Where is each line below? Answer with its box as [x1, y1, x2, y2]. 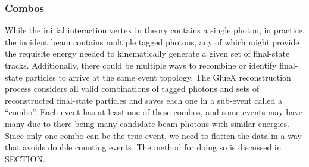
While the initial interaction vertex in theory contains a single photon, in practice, [5, 24, 305, 36]
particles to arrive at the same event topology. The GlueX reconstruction [25, 70, 291, 83]
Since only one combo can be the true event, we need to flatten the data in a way [5, 129, 302, 141]
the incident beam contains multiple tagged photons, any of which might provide [5, 35, 299, 48]
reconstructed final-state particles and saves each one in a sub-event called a [5, 94, 283, 106]
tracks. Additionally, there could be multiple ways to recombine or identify [5, 59, 277, 71]
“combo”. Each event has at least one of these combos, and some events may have [5, 106, 302, 118]
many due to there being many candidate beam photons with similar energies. [5, 117, 289, 129]
